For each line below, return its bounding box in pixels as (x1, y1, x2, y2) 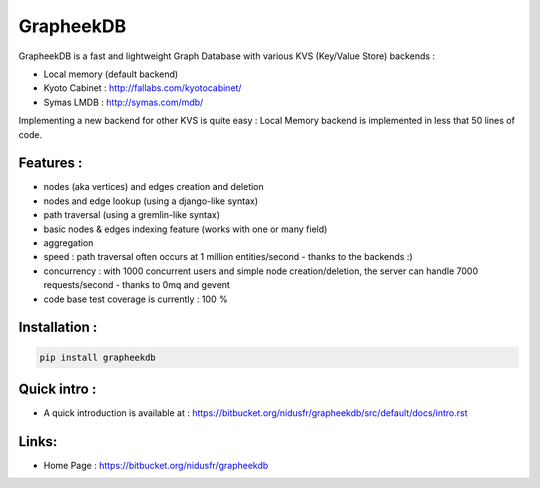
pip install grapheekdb (39, 351, 157, 363)
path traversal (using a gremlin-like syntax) (43, 209, 220, 221)
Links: (18, 433, 58, 450)
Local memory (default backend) (43, 68, 179, 80)
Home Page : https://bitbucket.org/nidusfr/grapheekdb (43, 459, 269, 471)
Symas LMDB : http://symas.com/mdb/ (43, 96, 204, 108)
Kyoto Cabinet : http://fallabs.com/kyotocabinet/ (43, 82, 242, 94)
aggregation (43, 236, 94, 249)
